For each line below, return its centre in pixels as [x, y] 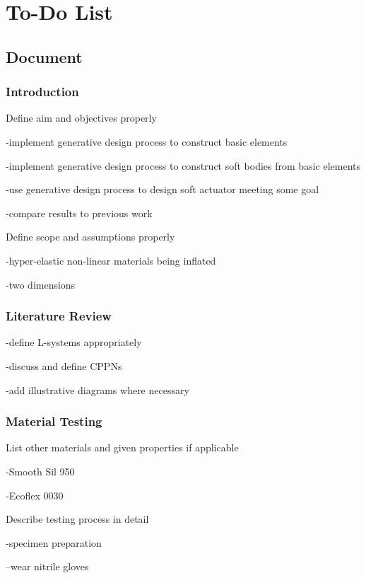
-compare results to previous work [79, 213]
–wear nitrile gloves [47, 566]
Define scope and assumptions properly [90, 237]
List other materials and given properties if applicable [122, 447]
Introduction [42, 92]
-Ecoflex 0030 [35, 495]
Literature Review [59, 316]
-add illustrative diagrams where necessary [98, 389]
